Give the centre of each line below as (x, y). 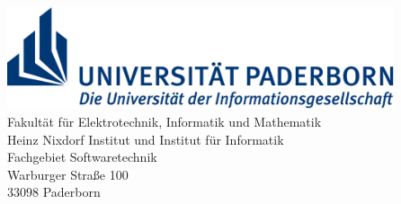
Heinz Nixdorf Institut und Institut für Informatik (146, 139)
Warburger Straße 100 (68, 174)
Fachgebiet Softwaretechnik (82, 157)
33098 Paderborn (54, 192)
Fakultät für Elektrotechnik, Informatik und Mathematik (165, 121)
